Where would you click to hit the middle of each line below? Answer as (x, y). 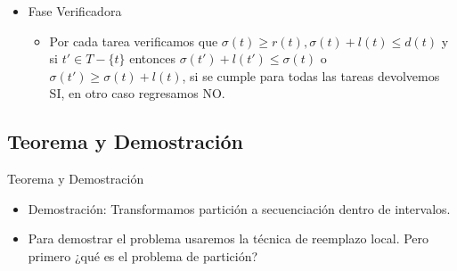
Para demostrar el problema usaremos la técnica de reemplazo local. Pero (228, 238)
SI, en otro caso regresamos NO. (137, 93)
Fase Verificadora (75, 11)
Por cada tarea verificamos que (134, 41)
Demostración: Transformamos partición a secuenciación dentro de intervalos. (239, 208)
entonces (153, 58)
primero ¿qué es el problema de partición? (143, 255)
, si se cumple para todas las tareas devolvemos (311, 75)
